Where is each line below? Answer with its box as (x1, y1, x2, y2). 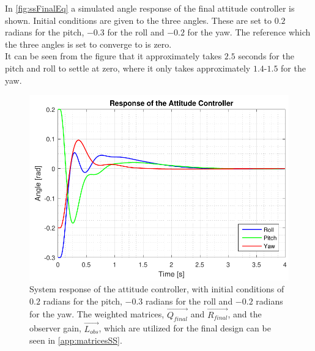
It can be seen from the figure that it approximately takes (5, 50, 222, 62)
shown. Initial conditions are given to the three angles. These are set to (5, 13, 272, 26)
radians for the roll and (146, 294, 233, 307)
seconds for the (238, 50, 294, 62)
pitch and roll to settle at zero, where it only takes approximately (5, 61, 251, 74)
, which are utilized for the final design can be (98, 322, 271, 334)
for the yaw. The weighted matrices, (29, 308, 165, 320)
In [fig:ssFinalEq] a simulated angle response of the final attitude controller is (5, 2, 295, 14)
